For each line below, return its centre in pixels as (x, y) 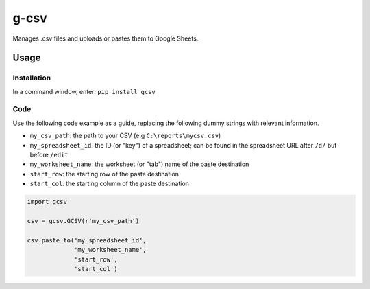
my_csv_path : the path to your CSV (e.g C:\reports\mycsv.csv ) (125, 136)
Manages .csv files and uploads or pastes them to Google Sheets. (106, 38)
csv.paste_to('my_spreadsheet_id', (87, 240)
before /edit (49, 155)
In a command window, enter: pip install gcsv (84, 91)
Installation (32, 78)
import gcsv (47, 202)
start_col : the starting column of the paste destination (110, 184)
